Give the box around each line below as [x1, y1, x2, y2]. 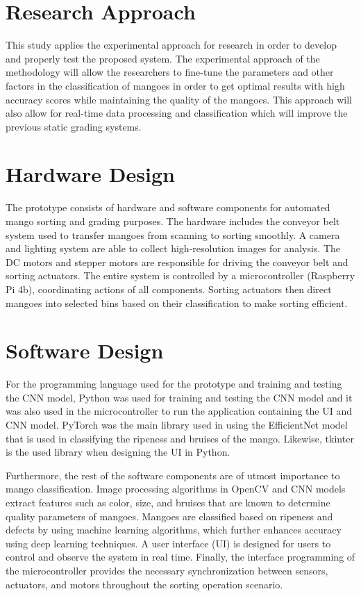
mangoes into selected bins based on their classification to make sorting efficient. [6, 295, 348, 310]
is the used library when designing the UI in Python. [6, 445, 230, 459]
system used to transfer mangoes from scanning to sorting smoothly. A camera [6, 227, 340, 242]
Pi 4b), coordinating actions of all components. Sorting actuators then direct [6, 281, 332, 296]
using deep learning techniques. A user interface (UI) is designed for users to [6, 536, 331, 550]
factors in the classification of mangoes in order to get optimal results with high [6, 78, 345, 92]
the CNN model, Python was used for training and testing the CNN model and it [6, 390, 353, 404]
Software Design [6, 336, 164, 365]
